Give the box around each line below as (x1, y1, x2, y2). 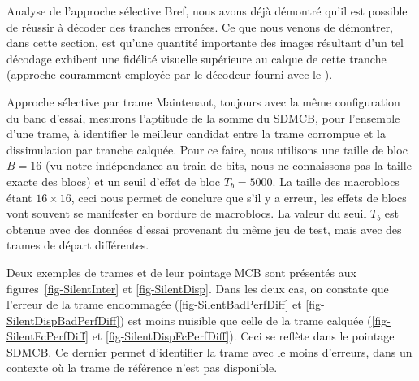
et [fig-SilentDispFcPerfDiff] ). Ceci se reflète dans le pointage (92, 327, 395, 344)
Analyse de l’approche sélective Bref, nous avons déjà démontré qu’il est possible (6, 2, 408, 19)
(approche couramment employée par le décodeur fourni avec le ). (6, 66, 333, 83)
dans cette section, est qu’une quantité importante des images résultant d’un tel (6, 34, 404, 51)
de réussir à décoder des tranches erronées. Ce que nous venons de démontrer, (6, 18, 394, 35)
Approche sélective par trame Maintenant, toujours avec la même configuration (6, 93, 400, 110)
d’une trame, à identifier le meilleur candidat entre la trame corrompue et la (6, 125, 386, 142)
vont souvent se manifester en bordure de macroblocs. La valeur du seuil (6, 205, 367, 222)
